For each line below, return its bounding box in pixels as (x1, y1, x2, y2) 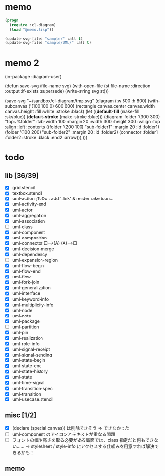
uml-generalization (12, 285, 51, 291)
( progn (5, 18, 19, 23)
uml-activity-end (12, 201, 46, 207)
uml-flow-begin (12, 263, 44, 269)
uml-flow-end (12, 268, 41, 274)
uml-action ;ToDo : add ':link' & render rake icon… (12, 196, 114, 201)
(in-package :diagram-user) (5, 74, 62, 79)
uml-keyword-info (12, 296, 49, 302)
